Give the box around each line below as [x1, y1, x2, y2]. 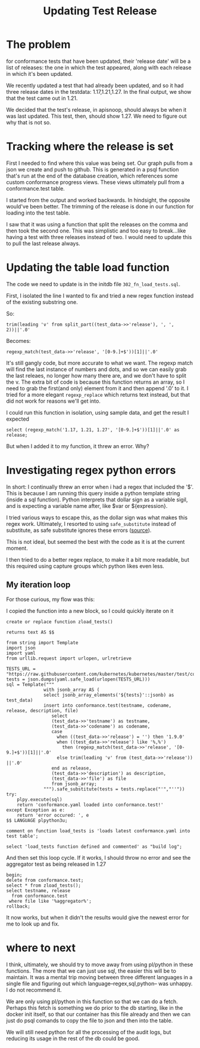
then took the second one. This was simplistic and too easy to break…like [6, 227, 186, 234]
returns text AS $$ [6, 629, 55, 635]
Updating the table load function [6, 261, 170, 274]
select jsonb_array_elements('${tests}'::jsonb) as [43, 692, 174, 698]
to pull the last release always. [6, 240, 80, 247]
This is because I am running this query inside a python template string [6, 489, 180, 497]
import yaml [6, 650, 36, 656]
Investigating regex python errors [6, 464, 176, 477]
